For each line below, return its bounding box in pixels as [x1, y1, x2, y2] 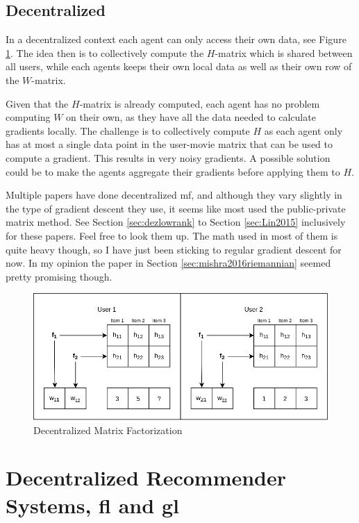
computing [6, 110, 51, 124]
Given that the [6, 96, 69, 110]
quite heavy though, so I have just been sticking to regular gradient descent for [6, 242, 342, 256]
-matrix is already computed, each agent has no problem [79, 96, 320, 110]
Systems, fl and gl [6, 490, 179, 519]
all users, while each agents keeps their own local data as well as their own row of [6, 59, 352, 74]
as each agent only [264, 123, 343, 138]
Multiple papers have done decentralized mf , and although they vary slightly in [6, 188, 342, 202]
